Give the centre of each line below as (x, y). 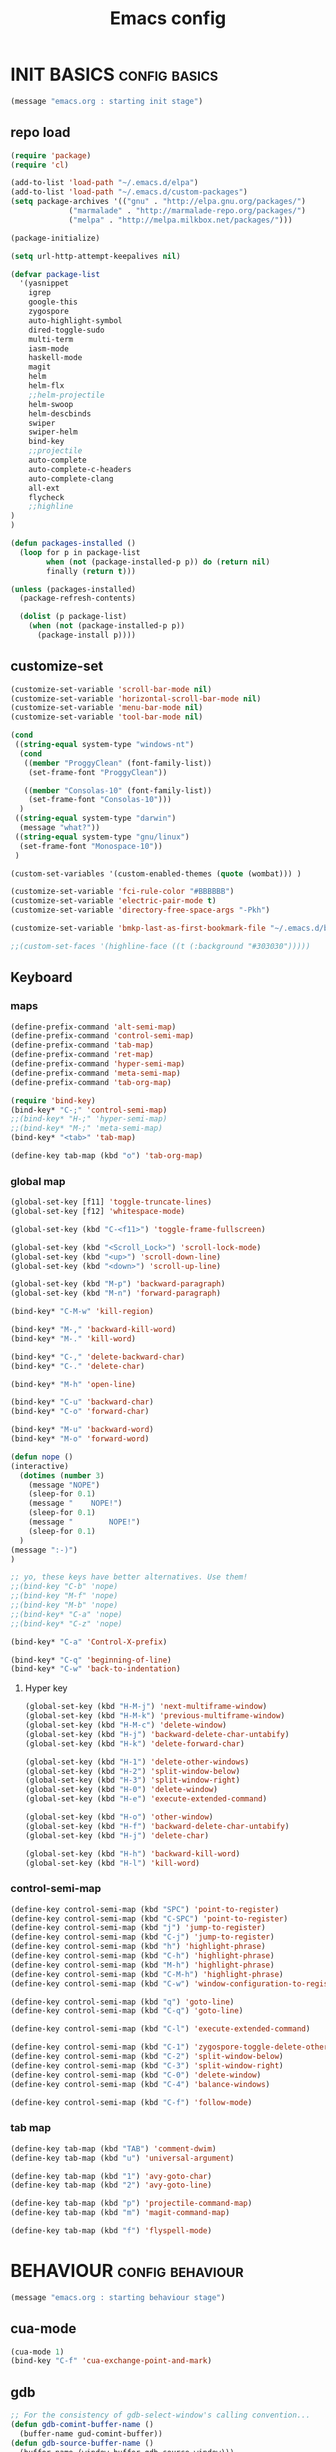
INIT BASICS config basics (114, 74)
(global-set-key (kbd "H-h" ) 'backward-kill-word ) (132, 1853)
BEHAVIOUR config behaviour (127, 2271)
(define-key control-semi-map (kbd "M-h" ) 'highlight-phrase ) (142, 1965)
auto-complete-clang (71, 478)
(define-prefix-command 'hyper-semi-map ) (98, 1064)
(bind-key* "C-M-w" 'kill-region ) (82, 1312)
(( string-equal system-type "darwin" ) (95, 818)
